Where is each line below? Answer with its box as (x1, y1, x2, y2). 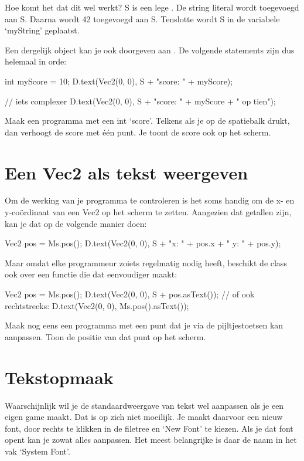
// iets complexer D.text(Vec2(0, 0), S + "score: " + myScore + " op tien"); (5, 94, 276, 107)
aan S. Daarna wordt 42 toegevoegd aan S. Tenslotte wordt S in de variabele (5, 12, 280, 25)
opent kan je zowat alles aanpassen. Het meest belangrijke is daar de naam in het (5, 433, 297, 446)
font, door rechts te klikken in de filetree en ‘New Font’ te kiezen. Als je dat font (5, 422, 293, 434)
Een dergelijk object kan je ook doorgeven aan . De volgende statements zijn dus (5, 43, 295, 56)
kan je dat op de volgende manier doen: (5, 217, 147, 229)
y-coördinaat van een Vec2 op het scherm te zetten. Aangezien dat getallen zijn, (5, 206, 292, 218)
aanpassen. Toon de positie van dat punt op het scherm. (5, 330, 206, 343)
